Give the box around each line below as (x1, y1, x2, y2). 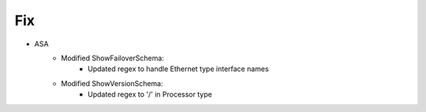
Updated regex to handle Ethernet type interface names (88, 64, 269, 74)
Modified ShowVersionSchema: (61, 78, 163, 88)
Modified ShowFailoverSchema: (61, 53, 165, 63)
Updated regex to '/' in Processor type (88, 90, 212, 99)
